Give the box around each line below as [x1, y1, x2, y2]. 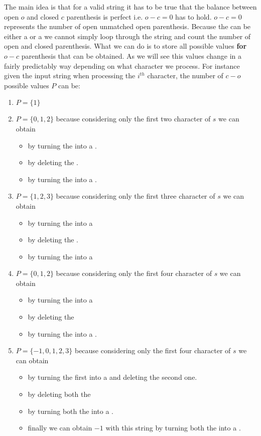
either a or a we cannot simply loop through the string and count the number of [4, 31, 251, 41]
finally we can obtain [28, 422, 92, 433]
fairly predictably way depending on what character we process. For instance [4, 60, 240, 71]
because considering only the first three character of [56, 191, 215, 201]
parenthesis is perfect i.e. [66, 11, 143, 22]
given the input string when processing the [4, 70, 136, 81]
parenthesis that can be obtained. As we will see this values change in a [21, 50, 241, 61]
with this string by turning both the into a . [105, 422, 241, 433]
